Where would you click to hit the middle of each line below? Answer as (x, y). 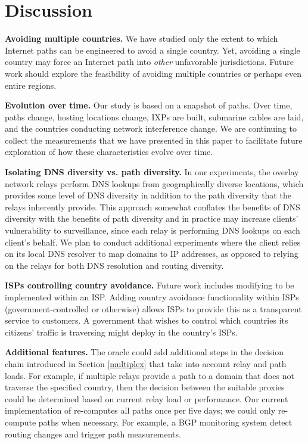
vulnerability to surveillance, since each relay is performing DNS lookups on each (153, 230)
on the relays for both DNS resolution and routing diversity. (114, 265)
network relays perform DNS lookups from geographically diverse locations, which (154, 183)
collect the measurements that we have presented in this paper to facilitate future (154, 140)
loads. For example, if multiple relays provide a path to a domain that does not (150, 375)
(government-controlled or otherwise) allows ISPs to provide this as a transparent (153, 308)
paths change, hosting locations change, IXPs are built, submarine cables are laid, (154, 117)
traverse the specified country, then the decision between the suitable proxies (145, 387)
